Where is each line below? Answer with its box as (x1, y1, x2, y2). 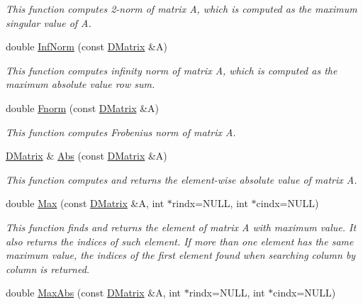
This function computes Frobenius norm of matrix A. (6, 124, 236, 139)
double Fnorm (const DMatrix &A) (6, 100, 160, 115)
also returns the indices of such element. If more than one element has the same (6, 233, 354, 248)
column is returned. (6, 261, 90, 276)
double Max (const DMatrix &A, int (6, 196, 164, 211)
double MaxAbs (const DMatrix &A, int (6, 285, 181, 300)
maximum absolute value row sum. (6, 77, 155, 91)
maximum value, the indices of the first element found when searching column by (6, 248, 356, 262)
